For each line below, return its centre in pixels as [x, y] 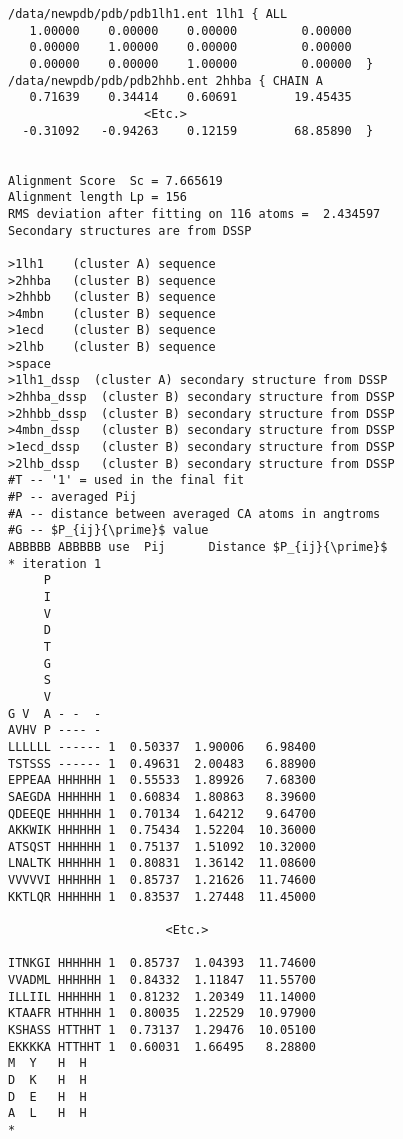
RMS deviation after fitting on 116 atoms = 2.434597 [194, 213]
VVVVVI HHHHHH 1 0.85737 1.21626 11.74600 [162, 880]
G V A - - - [55, 713]
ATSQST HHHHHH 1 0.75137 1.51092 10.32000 [162, 846]
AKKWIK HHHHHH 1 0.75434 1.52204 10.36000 [162, 830]
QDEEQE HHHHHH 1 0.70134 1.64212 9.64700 [162, 813]
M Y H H [47, 1063]
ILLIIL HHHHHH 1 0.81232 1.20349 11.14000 [162, 996]
